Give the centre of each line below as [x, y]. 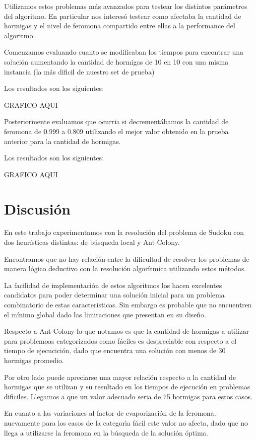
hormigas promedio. [34, 360]
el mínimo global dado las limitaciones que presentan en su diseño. [105, 314]
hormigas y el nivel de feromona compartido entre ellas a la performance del [120, 26]
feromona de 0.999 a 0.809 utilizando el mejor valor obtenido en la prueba [116, 131]
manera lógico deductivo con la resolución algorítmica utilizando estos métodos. [125, 268]
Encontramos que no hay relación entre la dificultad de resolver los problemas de [127, 258]
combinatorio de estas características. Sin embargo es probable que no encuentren [128, 304]
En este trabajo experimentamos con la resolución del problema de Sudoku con [124, 232]
